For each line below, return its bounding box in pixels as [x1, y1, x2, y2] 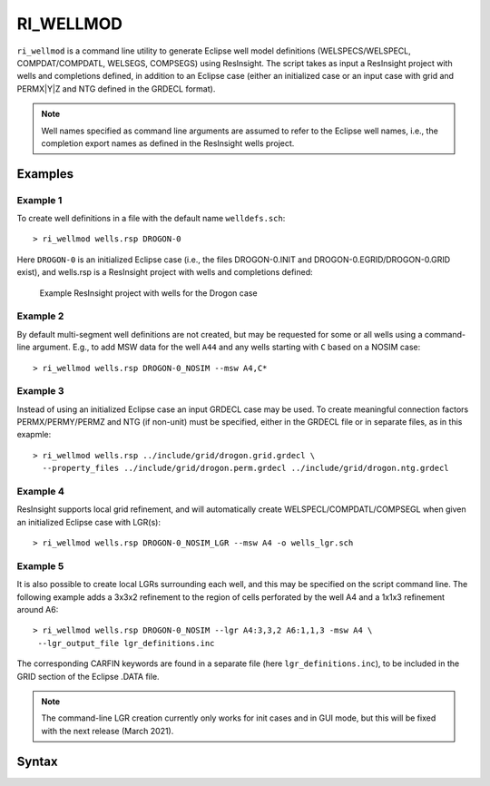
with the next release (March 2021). [41, 725, 174, 736]
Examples [16, 166, 74, 182]
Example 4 [16, 486, 65, 497]
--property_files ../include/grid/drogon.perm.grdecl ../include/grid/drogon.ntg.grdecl [42, 463, 449, 474]
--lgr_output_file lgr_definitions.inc [37, 638, 215, 648]
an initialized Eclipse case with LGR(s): [16, 516, 161, 527]
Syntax [16, 753, 58, 769]
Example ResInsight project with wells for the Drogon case [39, 287, 258, 299]
